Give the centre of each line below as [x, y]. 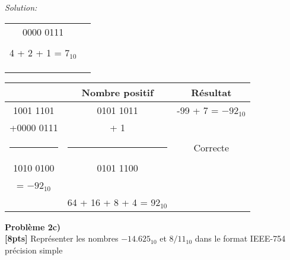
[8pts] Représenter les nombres [62, 238]
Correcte [211, 147]
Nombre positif [117, 92]
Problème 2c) [33, 226]
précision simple [34, 250]
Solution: [21, 7]
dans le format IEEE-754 [240, 238]
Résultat [211, 92]
